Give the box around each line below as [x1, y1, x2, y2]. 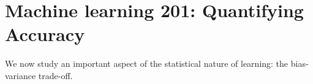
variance [5, 69, 36, 82]
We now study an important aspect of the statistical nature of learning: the [5, 57, 288, 70]
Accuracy [5, 21, 85, 47]
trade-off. [38, 69, 73, 82]
